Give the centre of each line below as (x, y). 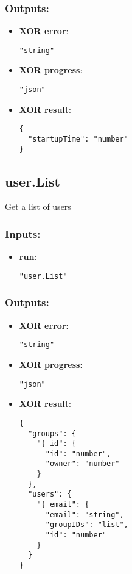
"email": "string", (85, 515)
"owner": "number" (82, 464)
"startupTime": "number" (78, 139)
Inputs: (23, 234)
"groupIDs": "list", (87, 525)
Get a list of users (38, 206)
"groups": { (52, 433)
